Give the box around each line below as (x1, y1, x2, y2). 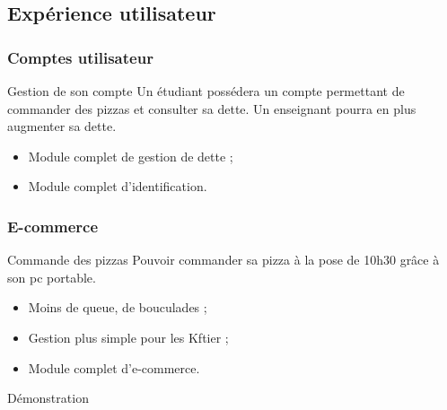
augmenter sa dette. (7, 117, 117, 135)
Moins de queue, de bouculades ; (28, 298, 207, 317)
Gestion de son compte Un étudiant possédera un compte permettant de (7, 82, 405, 100)
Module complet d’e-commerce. (28, 358, 200, 377)
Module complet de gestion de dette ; (28, 146, 233, 165)
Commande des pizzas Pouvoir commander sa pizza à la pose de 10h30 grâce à (7, 250, 440, 269)
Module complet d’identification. (28, 177, 207, 196)
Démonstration (7, 388, 89, 407)
